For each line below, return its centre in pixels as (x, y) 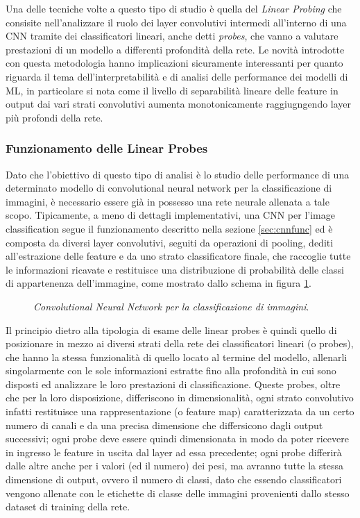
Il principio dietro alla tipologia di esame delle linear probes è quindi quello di (171, 329)
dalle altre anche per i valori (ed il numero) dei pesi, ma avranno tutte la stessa (174, 466)
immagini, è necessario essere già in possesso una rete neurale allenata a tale (168, 201)
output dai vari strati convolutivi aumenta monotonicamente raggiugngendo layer (179, 104)
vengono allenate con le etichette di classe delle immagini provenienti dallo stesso (178, 493)
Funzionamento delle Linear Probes (107, 148)
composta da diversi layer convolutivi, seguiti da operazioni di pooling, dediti (170, 242)
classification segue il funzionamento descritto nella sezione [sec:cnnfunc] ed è (169, 228)
